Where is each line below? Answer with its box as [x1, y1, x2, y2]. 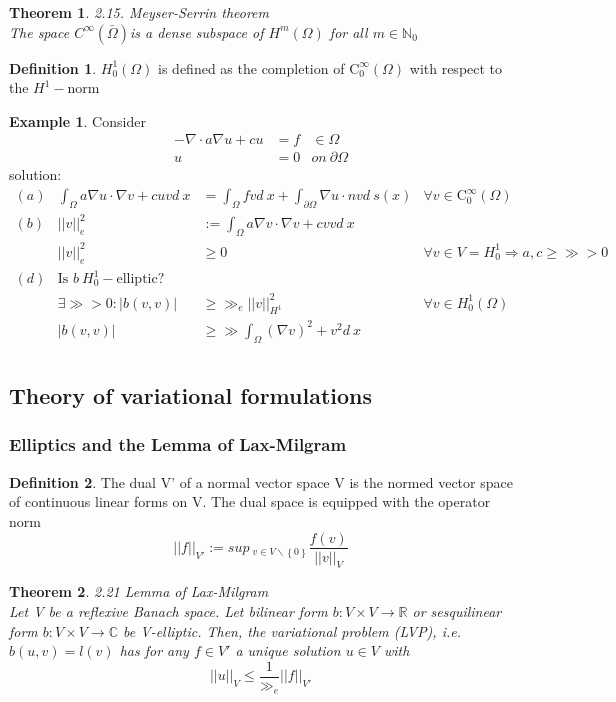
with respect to [409, 57, 503, 78]
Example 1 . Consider [9, 110, 146, 131]
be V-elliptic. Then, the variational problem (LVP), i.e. [123, 620, 461, 641]
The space [9, 21, 70, 42]
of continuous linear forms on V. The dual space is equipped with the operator [9, 491, 491, 512]
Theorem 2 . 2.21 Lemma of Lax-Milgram [9, 581, 269, 602]
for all [329, 21, 368, 42]
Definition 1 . [9, 57, 97, 78]
